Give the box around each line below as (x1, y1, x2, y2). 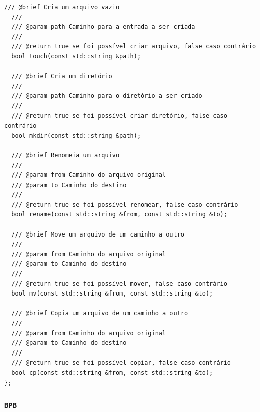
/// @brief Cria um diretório (11, 73, 112, 80)
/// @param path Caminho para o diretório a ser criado (11, 92, 202, 100)
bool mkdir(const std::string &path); (11, 132, 141, 139)
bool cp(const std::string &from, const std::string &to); (11, 369, 213, 376)
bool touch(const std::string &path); (11, 52, 141, 60)
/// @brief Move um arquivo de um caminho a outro (11, 230, 184, 238)
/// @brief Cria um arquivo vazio (4, 4, 120, 11)
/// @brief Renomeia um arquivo (11, 151, 120, 159)
